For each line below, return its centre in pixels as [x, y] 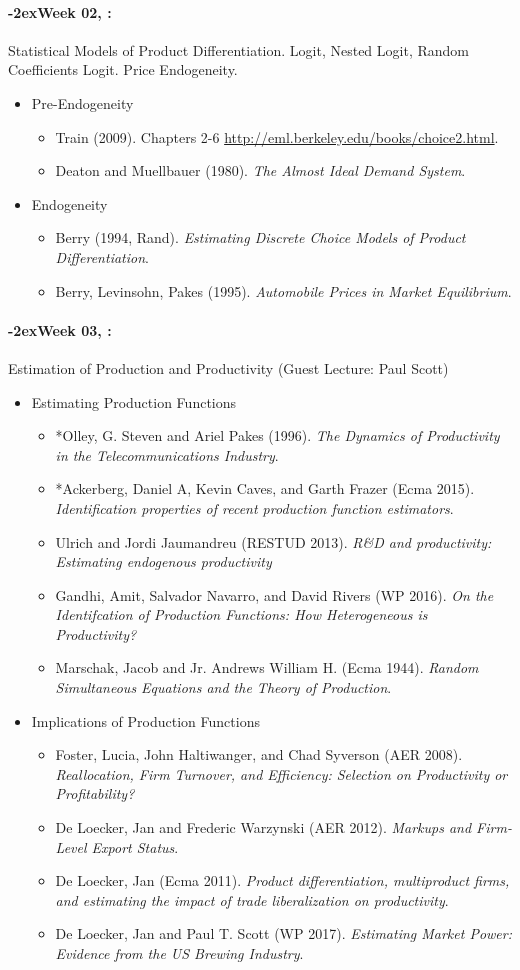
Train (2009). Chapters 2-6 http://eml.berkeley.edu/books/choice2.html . [277, 136]
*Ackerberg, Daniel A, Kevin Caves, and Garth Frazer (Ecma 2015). [265, 488]
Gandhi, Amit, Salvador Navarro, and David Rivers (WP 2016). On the [274, 594]
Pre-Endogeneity [82, 102]
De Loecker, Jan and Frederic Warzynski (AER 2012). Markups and [263, 827]
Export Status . [135, 846]
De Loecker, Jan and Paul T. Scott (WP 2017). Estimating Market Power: [284, 933]
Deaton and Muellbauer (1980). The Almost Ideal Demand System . [260, 170]
